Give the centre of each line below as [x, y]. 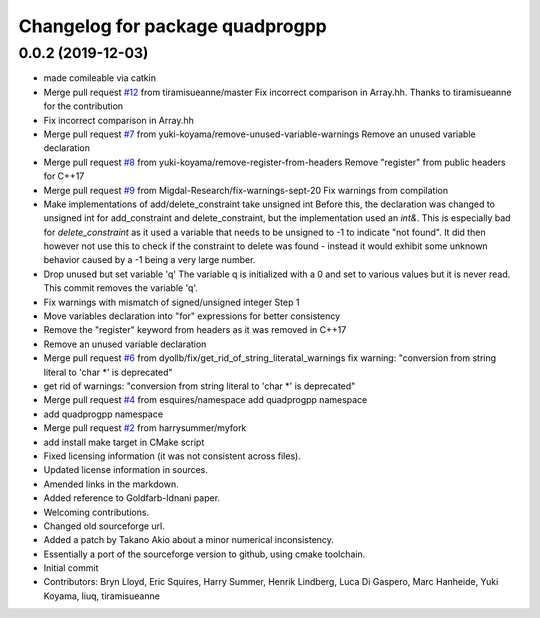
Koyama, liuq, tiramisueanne [101, 596]
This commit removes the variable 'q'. [121, 288]
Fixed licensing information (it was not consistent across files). [172, 456]
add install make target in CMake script [124, 442]
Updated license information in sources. [126, 470]
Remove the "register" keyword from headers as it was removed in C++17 [195, 330]
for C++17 [64, 176]
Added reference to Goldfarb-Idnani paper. [131, 498]
